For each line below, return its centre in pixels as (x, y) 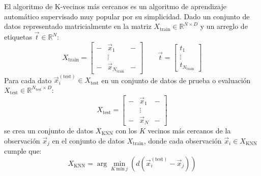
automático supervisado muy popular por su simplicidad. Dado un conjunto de (127, 16)
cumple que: (23, 151)
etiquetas (18, 37)
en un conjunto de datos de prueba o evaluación (176, 80)
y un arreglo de (224, 26)
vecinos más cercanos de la (189, 130)
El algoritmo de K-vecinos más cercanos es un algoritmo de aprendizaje (115, 6)
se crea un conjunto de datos (49, 130)
